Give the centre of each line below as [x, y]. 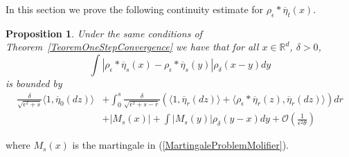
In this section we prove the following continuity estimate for [135, 9]
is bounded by [34, 83]
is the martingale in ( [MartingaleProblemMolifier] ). [180, 145]
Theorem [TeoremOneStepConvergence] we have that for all [132, 47]
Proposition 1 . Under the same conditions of [104, 33]
